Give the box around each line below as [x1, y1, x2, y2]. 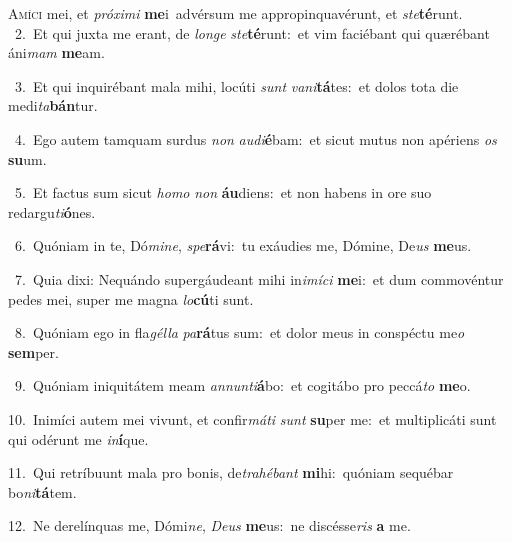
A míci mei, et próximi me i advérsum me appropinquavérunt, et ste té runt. [8, 3, 463, 23]
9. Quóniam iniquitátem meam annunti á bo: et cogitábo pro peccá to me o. [14, 375, 471, 396]
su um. [8, 148, 47, 169]
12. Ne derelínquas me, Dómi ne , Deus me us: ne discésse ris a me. [8, 515, 411, 536]
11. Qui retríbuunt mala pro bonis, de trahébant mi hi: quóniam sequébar [8, 462, 454, 483]
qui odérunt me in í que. [8, 428, 149, 449]
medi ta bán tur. [8, 95, 98, 116]
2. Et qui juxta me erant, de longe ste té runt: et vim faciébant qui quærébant [14, 22, 490, 43]
